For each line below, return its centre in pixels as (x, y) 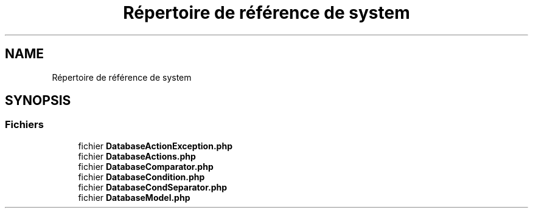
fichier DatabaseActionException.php (155, 146)
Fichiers (24, 125)
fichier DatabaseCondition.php (141, 177)
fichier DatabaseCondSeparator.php (152, 187)
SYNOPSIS (38, 101)
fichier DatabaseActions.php (137, 156)
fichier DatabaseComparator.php (146, 166)
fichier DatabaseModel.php (134, 197)
